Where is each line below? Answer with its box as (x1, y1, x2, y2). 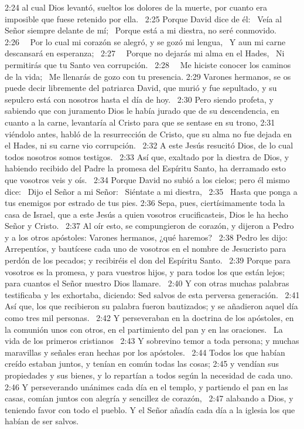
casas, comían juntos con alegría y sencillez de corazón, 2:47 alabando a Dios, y (5, 392, 293, 404)
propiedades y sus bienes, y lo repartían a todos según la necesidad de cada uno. (5, 369, 293, 381)
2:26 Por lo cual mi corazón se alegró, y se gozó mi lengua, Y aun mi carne (5, 35, 286, 48)
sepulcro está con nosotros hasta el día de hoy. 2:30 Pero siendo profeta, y (5, 93, 274, 105)
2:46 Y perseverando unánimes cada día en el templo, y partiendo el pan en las (5, 380, 288, 393)
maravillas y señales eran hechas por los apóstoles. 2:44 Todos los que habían (5, 346, 285, 358)
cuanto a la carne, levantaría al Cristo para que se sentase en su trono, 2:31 (5, 116, 275, 128)
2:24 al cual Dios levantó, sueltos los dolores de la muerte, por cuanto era (5, 1, 267, 13)
